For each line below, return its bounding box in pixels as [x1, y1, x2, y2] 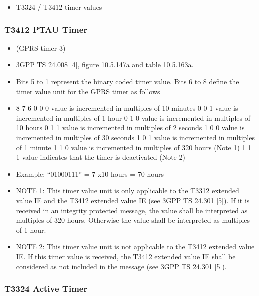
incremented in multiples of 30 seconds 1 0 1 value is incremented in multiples [16, 132, 255, 142]
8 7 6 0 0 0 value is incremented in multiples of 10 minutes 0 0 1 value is [16, 103, 238, 113]
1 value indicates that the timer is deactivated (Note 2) [16, 152, 185, 162]
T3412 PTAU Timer [4, 23, 88, 35]
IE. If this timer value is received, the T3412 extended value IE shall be [16, 251, 236, 261]
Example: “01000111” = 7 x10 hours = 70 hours [16, 168, 164, 179]
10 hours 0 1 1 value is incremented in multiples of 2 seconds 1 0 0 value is [16, 122, 245, 133]
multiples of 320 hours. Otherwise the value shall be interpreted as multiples [16, 215, 250, 225]
